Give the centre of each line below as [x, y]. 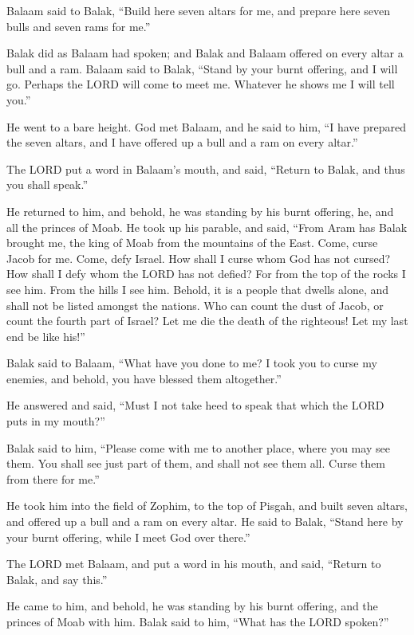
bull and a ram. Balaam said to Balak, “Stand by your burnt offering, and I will [202, 68]
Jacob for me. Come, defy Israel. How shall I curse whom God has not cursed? [199, 258]
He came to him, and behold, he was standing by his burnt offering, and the [192, 606]
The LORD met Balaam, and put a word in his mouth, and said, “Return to [194, 564]
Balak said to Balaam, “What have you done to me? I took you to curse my [192, 363]
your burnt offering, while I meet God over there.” [128, 537]
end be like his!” [46, 336]
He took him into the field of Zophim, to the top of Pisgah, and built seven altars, [207, 506]
